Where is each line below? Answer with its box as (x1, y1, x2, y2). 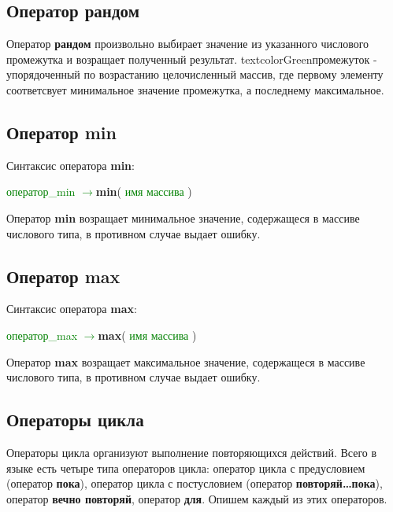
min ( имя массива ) (95, 183, 192, 200)
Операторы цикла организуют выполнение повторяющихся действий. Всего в (6, 444, 377, 460)
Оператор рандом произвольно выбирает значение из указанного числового (6, 35, 369, 52)
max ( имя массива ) (98, 326, 197, 343)
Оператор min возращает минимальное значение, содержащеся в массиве (6, 209, 360, 226)
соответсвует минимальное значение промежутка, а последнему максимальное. (6, 81, 384, 98)
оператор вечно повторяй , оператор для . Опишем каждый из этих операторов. (6, 490, 387, 506)
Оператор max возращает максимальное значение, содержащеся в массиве (6, 353, 365, 370)
